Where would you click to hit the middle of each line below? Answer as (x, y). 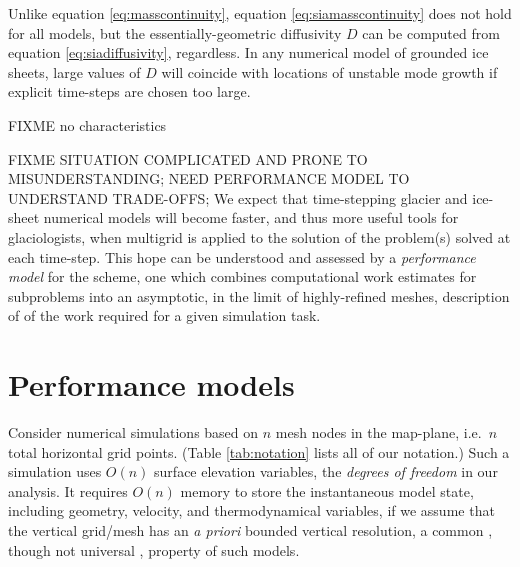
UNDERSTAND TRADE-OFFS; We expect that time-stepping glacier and (238, 197)
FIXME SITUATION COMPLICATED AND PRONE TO (188, 158)
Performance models (151, 384)
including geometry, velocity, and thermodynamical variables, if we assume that (251, 510)
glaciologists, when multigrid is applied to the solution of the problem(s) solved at (259, 236)
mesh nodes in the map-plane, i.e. (378, 432)
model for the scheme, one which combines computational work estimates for (242, 276)
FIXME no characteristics (87, 124)
